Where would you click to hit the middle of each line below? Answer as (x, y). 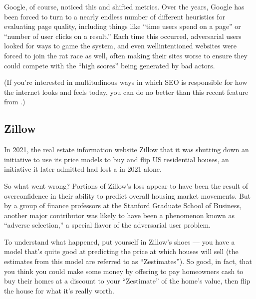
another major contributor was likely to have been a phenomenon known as (119, 215)
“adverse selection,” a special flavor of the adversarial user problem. (107, 225)
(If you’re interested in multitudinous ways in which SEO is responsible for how (126, 82)
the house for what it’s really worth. (59, 290)
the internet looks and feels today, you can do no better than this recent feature (126, 92)
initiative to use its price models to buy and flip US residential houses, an (117, 159)
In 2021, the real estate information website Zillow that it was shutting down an (127, 149)
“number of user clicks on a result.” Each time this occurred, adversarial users (123, 36)
